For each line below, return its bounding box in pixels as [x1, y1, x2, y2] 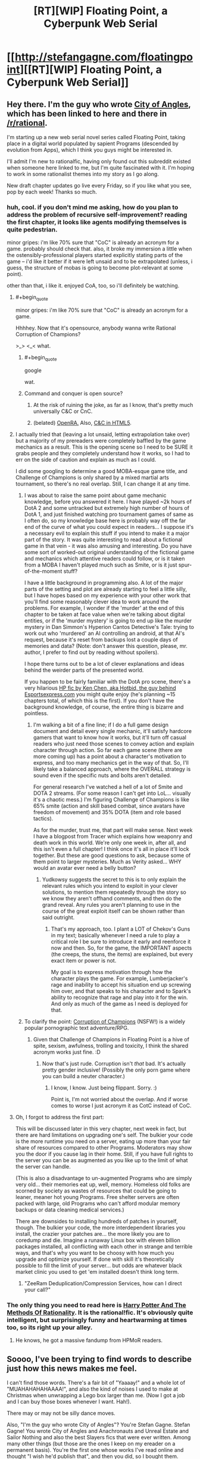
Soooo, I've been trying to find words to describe [7, 1354, 192, 1364]
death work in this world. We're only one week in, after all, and [33, 839, 186, 846]
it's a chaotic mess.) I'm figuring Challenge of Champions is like [33, 796, 189, 803]
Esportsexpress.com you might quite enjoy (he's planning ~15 [24, 690, 176, 697]
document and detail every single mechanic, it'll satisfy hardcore [33, 727, 192, 734]
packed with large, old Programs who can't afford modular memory [15, 1200, 180, 1207]
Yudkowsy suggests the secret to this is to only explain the [42, 876, 186, 883]
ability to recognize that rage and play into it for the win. [51, 994, 188, 1001]
